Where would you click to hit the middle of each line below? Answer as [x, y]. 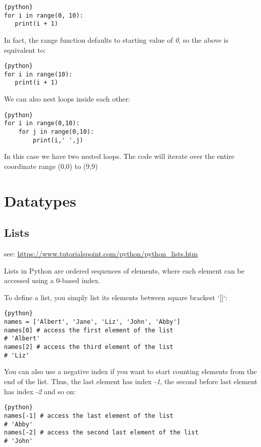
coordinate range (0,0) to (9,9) [51, 166]
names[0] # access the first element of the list [89, 330]
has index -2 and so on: [40, 391]
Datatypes [40, 200]
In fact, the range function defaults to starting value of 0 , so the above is [116, 39]
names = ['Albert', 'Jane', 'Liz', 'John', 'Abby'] [92, 322]
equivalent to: [25, 50]
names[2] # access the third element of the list [89, 347]
